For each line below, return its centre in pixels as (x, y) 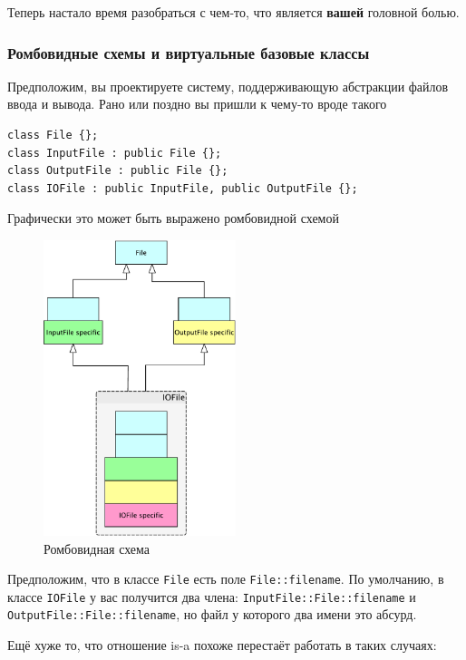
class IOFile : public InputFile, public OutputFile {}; (183, 188)
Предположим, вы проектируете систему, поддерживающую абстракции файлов (228, 86)
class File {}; (53, 135)
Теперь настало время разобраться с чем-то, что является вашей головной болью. (233, 12)
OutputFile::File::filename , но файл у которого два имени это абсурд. (212, 614)
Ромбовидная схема (97, 548)
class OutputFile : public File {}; (118, 171)
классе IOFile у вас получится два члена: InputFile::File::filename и (212, 596)
